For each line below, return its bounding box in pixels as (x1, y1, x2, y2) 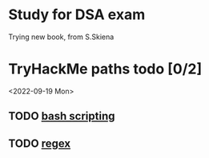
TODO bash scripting (8, 109, 115, 123)
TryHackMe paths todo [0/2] (8, 60, 203, 78)
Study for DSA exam (8, 6, 146, 24)
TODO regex (8, 136, 70, 150)
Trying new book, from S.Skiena (8, 32, 115, 41)
